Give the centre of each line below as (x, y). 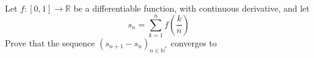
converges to (194, 42)
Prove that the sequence (50, 42)
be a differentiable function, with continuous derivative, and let (192, 8)
